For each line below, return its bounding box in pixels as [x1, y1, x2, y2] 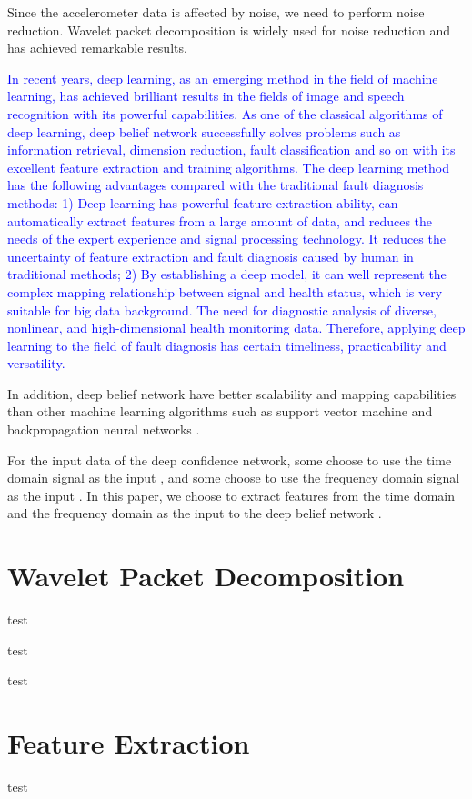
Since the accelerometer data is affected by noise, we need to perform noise [7, 3, 425, 21]
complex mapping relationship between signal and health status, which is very [7, 282, 443, 301]
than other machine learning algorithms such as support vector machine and [7, 402, 433, 421]
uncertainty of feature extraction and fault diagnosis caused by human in [7, 246, 414, 265]
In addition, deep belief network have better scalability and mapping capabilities [7, 384, 457, 403]
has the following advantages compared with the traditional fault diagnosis [7, 175, 424, 195]
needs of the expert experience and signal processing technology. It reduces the [7, 229, 446, 248]
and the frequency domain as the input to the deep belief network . [7, 504, 382, 523]
